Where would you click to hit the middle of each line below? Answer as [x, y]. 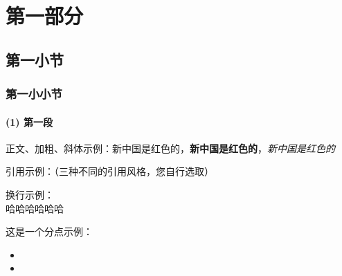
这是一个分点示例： [49, 231]
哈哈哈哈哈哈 [35, 208]
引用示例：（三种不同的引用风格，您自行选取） [110, 171]
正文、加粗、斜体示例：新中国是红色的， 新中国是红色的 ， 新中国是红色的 [170, 148]
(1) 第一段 [29, 121]
